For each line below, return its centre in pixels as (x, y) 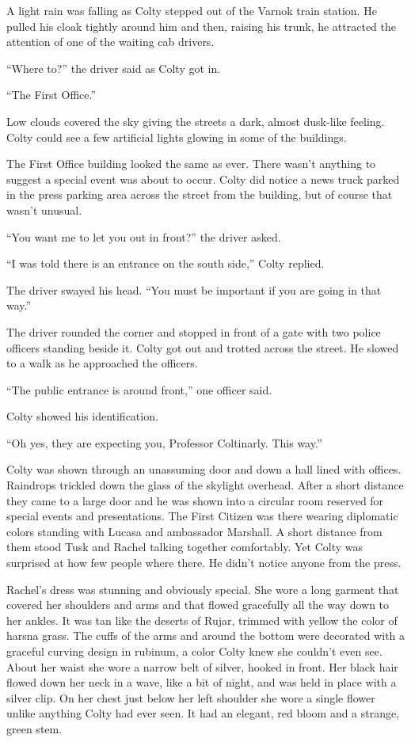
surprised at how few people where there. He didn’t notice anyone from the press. (204, 563)
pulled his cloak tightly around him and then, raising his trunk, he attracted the (202, 26)
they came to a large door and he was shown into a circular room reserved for (195, 500)
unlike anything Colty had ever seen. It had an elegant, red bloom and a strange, (203, 713)
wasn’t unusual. (44, 209)
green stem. (34, 728)
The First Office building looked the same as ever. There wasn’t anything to (191, 164)
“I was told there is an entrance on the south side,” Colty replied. (166, 263)
